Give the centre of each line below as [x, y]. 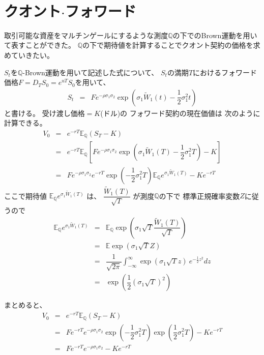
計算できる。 [25, 123]
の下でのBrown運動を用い [215, 35]
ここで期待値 [25, 196]
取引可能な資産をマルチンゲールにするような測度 [86, 35]
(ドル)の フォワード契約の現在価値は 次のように [180, 113]
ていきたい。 [32, 55]
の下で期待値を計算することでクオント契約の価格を [168, 45]
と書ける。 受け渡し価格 [45, 113]
